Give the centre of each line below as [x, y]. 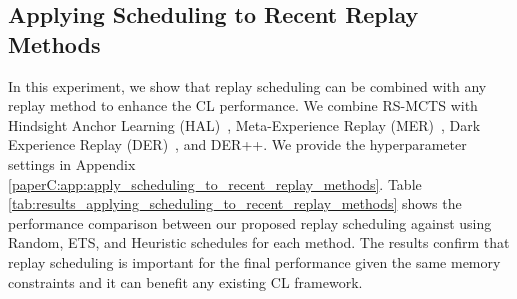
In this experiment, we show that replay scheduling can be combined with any [247, 85]
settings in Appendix [72, 163]
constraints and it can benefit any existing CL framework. [185, 281]
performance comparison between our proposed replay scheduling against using [250, 222]
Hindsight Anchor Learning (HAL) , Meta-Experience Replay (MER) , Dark [244, 124]
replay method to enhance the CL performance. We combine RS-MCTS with [243, 105]
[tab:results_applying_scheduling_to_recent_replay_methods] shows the [235, 203]
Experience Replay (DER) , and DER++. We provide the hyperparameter [237, 144]
